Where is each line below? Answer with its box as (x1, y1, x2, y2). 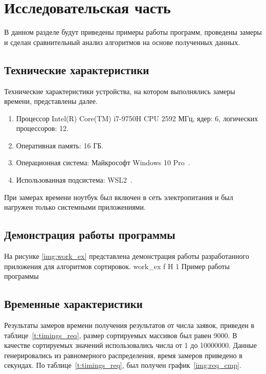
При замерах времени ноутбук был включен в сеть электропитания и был (4, 191, 233, 202)
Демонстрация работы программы (4, 227, 175, 243)
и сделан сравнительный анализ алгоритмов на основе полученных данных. (4, 36, 240, 47)
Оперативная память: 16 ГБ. (16, 140, 104, 150)
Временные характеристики (4, 296, 143, 312)
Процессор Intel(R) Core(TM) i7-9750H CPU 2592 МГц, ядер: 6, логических (16, 113, 258, 123)
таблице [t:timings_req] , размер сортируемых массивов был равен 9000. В (4, 329, 237, 340)
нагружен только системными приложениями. (4, 202, 146, 212)
